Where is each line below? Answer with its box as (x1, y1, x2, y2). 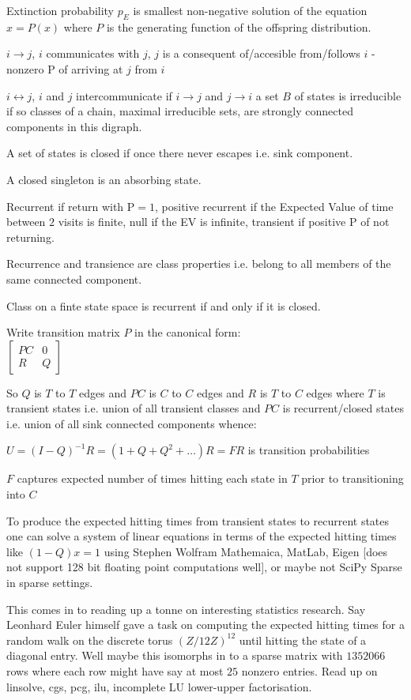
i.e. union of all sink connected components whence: (6, 415, 257, 431)
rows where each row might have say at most (6, 663, 224, 679)
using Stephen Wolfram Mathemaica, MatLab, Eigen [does (104, 543, 388, 559)
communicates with (46, 45, 140, 62)
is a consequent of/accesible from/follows (162, 45, 360, 62)
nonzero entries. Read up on (241, 663, 378, 679)
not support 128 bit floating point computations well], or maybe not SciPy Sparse (6, 559, 402, 575)
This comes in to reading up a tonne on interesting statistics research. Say (6, 600, 366, 617)
